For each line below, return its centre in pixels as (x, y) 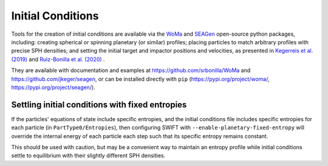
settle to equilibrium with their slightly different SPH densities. (88, 156)
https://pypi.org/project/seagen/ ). (53, 87)
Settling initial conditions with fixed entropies (99, 105)
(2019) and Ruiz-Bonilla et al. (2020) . (58, 59)
